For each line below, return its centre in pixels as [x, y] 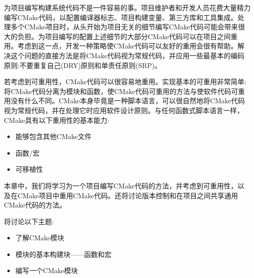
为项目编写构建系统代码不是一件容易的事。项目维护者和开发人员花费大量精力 [127, 7]
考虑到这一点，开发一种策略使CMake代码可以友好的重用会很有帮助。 [127, 46]
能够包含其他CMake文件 [53, 136]
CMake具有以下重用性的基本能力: [57, 120]
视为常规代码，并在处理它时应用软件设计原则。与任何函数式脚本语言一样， [124, 110]
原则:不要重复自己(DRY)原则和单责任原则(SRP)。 [83, 65]
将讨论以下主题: [29, 221]
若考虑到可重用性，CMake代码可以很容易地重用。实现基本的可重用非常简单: [125, 81]
